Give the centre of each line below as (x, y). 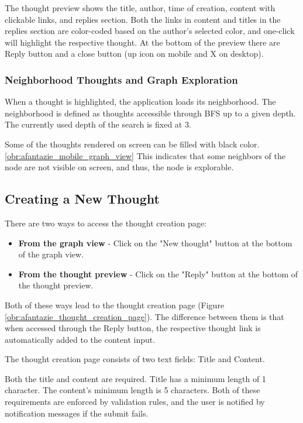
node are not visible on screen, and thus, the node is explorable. (119, 167)
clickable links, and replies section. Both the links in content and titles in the (143, 19)
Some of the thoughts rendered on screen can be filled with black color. (132, 144)
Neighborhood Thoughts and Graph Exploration (121, 79)
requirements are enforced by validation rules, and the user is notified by (135, 402)
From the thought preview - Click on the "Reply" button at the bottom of (158, 274)
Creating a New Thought (82, 199)
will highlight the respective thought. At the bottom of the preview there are (142, 42)
